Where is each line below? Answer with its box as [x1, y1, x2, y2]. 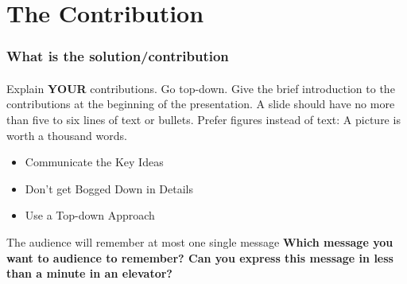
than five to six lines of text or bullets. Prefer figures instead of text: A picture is [6, 111, 401, 127]
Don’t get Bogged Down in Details [25, 180, 194, 196]
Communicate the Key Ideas [25, 154, 164, 170]
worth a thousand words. [6, 126, 127, 143]
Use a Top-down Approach [25, 207, 155, 224]
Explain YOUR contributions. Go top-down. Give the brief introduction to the [6, 80, 395, 96]
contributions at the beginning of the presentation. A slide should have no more [6, 95, 395, 112]
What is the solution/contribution [6, 46, 229, 66]
